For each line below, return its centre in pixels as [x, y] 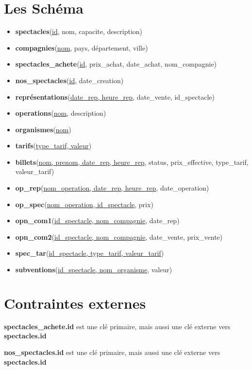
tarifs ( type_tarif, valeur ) [53, 146]
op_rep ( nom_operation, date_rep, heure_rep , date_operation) [112, 188]
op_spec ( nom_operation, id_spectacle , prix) [84, 204]
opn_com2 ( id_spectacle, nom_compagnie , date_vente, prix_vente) [119, 237]
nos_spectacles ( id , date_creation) [69, 80]
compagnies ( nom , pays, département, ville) [82, 47]
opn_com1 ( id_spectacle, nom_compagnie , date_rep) [97, 220]
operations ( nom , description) [61, 113]
